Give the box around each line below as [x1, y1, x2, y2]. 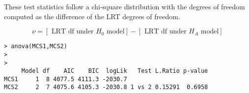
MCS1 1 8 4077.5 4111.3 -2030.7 [4, 75, 127, 83]
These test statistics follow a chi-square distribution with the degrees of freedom [4, 1, 245, 11]
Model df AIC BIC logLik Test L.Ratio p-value [21, 67, 208, 75]
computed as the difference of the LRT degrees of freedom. [4, 11, 180, 21]
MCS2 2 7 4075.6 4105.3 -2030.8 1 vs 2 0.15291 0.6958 [4, 84, 208, 91]
